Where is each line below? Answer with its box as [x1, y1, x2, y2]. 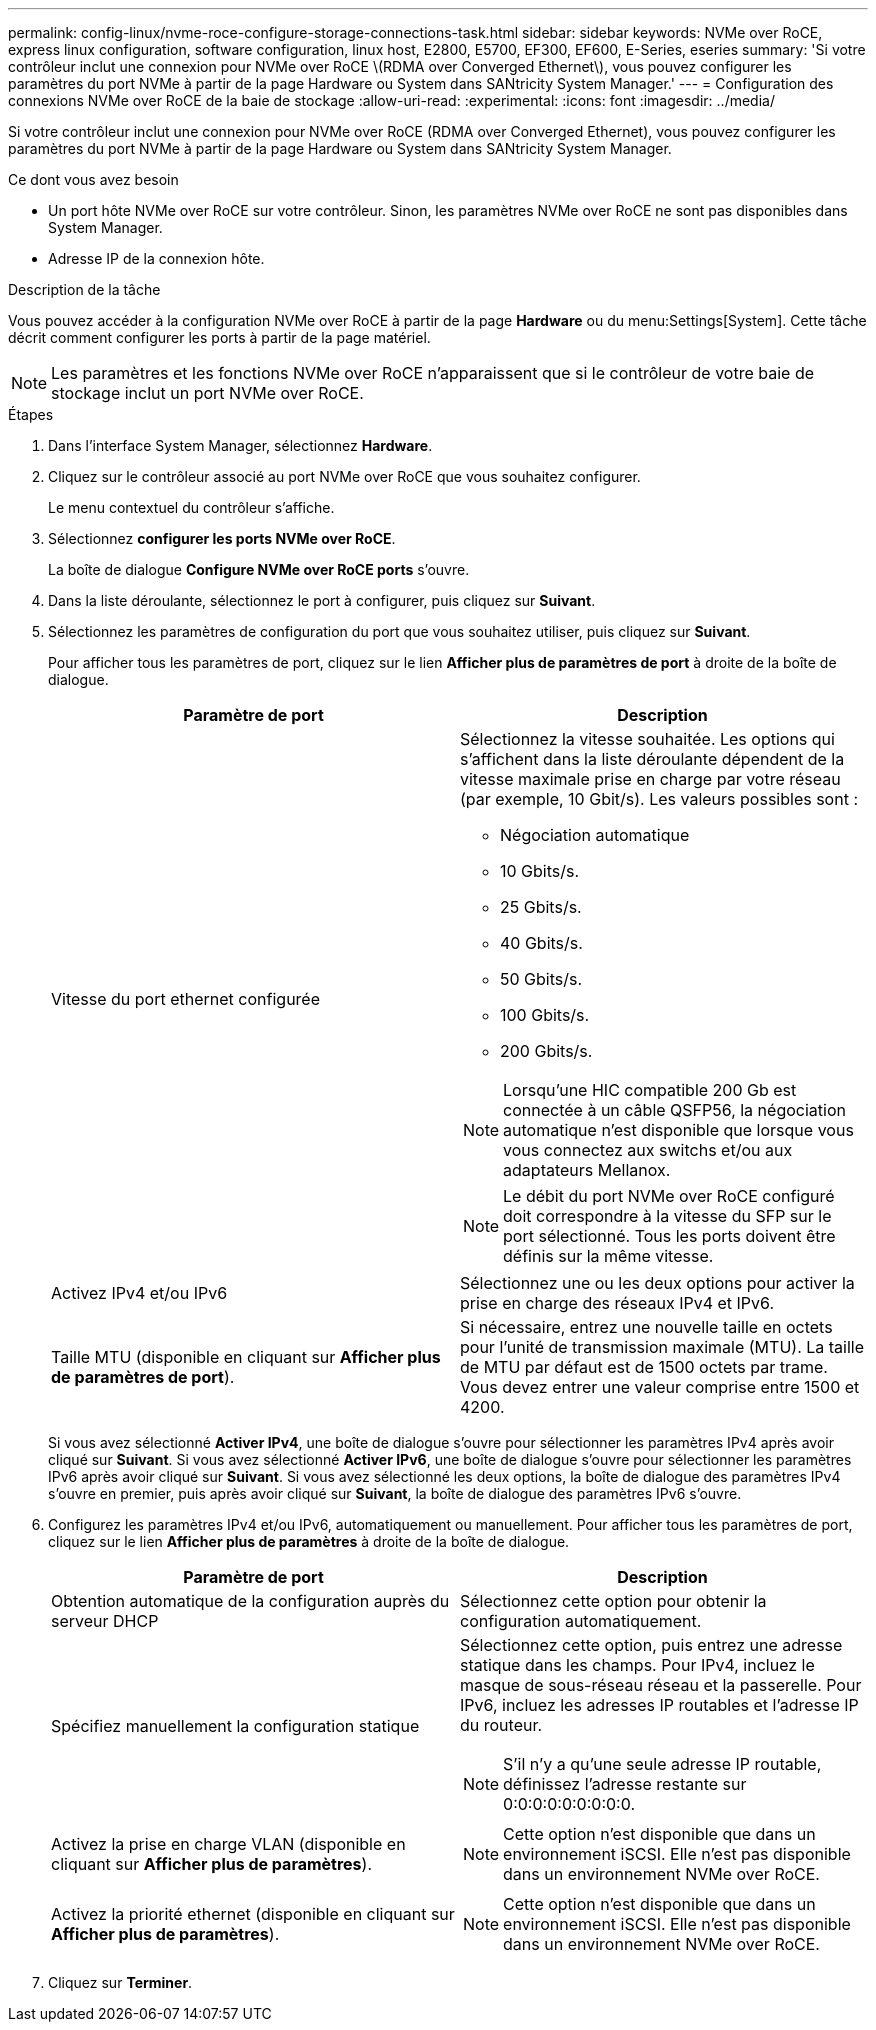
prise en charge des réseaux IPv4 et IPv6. [460, 1293, 775, 1313]
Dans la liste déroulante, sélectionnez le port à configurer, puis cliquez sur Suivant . [48, 592, 596, 609]
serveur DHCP [51, 1611, 159, 1631]
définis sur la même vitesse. [503, 1246, 714, 1266]
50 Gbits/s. [500, 969, 583, 989]
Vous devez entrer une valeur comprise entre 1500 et [460, 1377, 860, 1397]
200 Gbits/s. [500, 1041, 593, 1061]
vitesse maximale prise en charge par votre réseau [460, 769, 841, 789]
